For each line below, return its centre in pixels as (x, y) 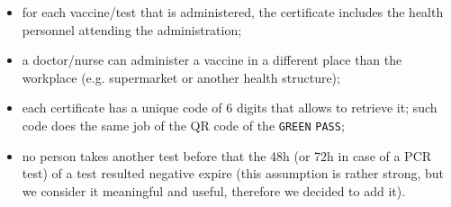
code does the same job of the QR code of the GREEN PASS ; (183, 125)
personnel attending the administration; (132, 29)
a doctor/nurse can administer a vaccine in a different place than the (212, 60)
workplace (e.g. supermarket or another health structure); (181, 77)
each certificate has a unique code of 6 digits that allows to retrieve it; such (230, 108)
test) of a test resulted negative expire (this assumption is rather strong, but (233, 173)
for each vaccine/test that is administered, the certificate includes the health (233, 12)
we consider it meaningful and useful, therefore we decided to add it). (214, 190)
